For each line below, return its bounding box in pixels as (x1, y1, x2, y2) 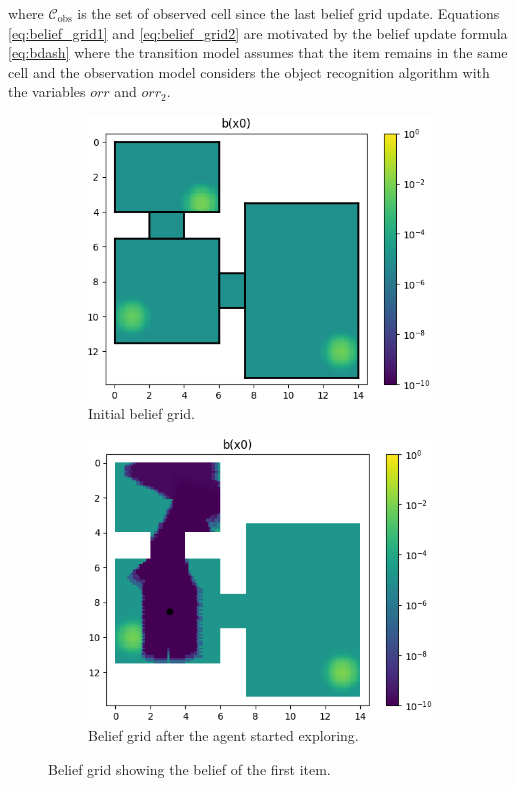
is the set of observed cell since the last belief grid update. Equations (77, 3, 500, 23)
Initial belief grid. (88, 403, 196, 424)
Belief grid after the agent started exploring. (88, 724, 359, 745)
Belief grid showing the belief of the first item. (48, 758, 331, 779)
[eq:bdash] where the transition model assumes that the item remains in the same (8, 42, 508, 63)
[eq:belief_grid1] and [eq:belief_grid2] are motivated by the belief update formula (8, 22, 508, 43)
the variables (8, 81, 86, 102)
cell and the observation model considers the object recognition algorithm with (8, 61, 490, 82)
